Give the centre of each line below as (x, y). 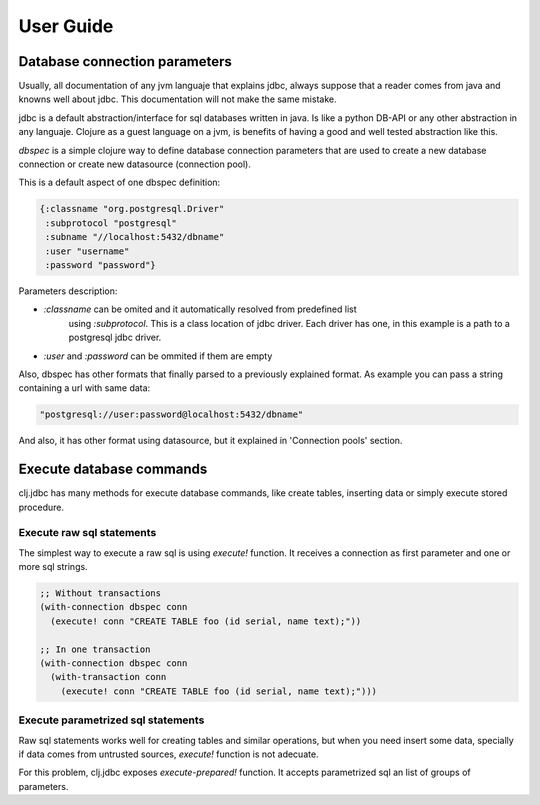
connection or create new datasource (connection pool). (135, 164)
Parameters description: (68, 291)
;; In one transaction (95, 649)
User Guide (66, 26)
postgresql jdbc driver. (115, 337)
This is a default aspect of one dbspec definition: (119, 182)
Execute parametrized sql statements (111, 720)
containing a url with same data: (84, 388)
